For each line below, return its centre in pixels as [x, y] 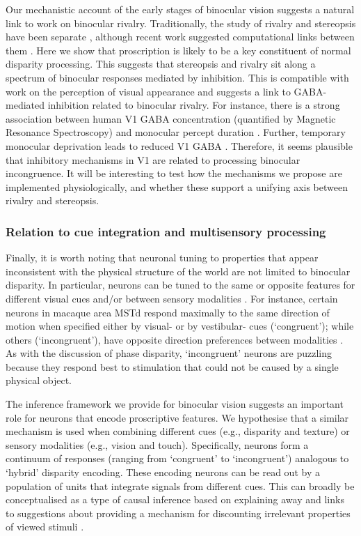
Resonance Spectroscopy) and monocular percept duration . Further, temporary [176, 132]
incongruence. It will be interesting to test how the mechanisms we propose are [174, 173]
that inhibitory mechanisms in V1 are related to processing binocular [153, 159]
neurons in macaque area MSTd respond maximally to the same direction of [168, 312]
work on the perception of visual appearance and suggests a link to [148, 91]
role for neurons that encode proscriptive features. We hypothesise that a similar [177, 417]
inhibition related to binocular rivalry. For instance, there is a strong [194, 105]
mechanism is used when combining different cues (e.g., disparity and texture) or [178, 431]
